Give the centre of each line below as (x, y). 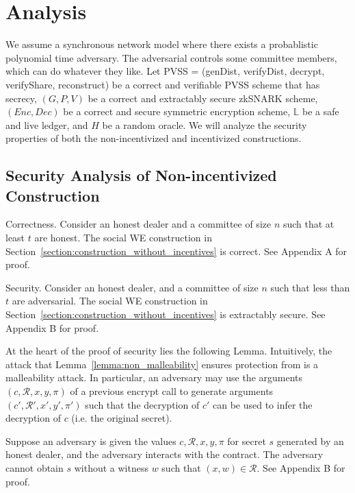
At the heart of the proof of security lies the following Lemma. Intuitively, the (169, 351)
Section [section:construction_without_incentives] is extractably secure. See (166, 314)
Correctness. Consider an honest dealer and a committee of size (139, 224)
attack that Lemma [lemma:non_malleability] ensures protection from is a (162, 364)
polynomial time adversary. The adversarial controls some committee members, (171, 57)
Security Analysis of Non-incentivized (141, 175)
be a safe (320, 111)
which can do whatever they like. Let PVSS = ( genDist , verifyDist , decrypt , (165, 71)
